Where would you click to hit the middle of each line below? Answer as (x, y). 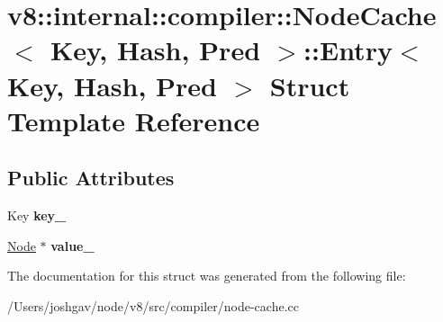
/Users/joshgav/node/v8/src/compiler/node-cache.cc (153, 305)
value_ (72, 245)
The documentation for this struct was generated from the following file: (207, 276)
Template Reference (134, 120)
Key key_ (37, 215)
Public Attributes (91, 178)
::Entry (348, 50)
